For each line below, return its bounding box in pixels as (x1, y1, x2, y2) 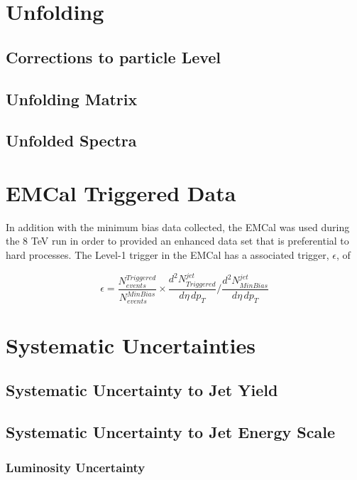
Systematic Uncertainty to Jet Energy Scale (6, 421, 336, 443)
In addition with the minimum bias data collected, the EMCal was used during (6, 219, 350, 234)
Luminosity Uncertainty (6, 458, 145, 476)
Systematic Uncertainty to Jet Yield (6, 379, 278, 401)
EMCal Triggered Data (6, 178, 236, 207)
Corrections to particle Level (6, 46, 221, 68)
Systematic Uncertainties (6, 330, 256, 359)
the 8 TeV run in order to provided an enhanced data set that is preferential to (6, 233, 349, 248)
